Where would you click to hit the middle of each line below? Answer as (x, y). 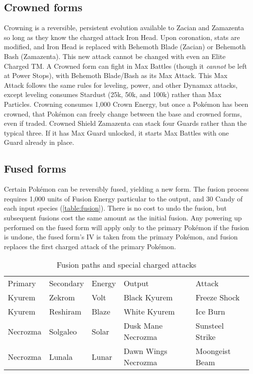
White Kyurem (149, 312)
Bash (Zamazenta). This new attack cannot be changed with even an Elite (115, 56)
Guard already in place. (39, 142)
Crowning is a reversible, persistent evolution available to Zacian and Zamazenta (124, 28)
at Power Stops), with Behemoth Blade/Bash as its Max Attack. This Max (116, 75)
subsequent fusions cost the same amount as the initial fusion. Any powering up (123, 217)
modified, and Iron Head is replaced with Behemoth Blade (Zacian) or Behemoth (125, 47)
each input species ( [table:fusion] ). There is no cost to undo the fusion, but (115, 208)
